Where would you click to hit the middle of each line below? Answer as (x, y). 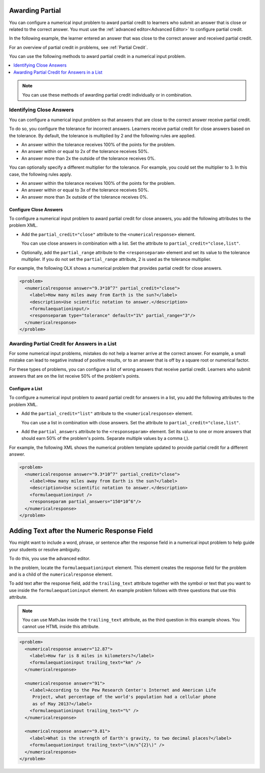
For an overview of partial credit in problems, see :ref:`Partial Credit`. (79, 47)
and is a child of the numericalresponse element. (61, 574)
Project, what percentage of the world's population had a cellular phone (124, 697)
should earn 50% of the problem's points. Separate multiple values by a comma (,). (106, 438)
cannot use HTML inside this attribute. (61, 627)
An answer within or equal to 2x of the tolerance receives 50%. (85, 152)
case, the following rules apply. (40, 174)
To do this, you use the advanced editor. (50, 559)
